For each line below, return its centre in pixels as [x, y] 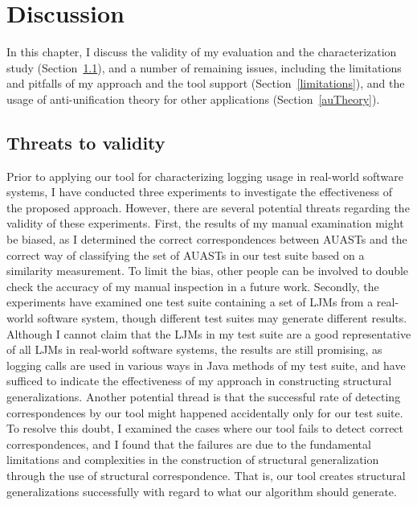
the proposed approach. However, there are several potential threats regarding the [208, 207]
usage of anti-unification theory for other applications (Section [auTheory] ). [193, 99]
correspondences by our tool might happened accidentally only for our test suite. [205, 412]
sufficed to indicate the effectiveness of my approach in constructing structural [199, 381]
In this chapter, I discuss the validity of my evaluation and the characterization [202, 52]
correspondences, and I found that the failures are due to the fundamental [189, 443]
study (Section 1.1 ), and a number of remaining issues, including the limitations [204, 67]
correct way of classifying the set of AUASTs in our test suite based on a [186, 255]
